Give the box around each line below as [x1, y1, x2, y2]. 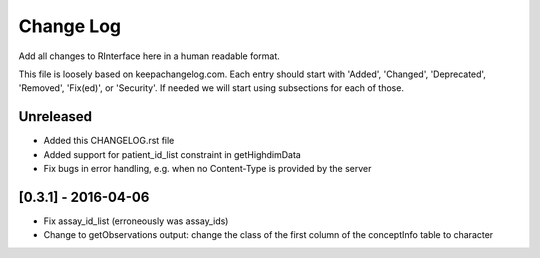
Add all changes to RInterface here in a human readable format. [18, 50, 280, 62]
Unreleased [18, 108, 93, 125]
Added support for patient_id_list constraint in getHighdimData [43, 148, 302, 160]
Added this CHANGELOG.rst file [43, 135, 175, 147]
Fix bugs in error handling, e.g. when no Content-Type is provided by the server [43, 163, 372, 175]
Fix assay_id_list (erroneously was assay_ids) [43, 215, 229, 227]
